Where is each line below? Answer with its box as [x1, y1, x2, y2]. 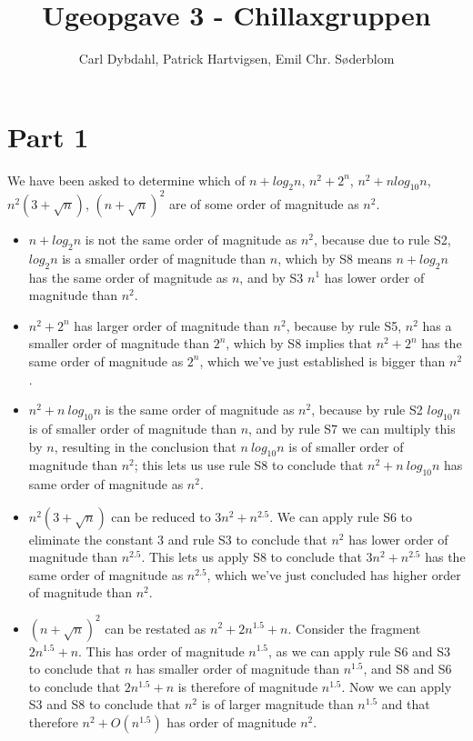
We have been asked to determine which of [7, 170, 246, 189]
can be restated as [105, 618, 206, 637]
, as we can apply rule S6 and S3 [268, 641, 451, 660]
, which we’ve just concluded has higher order [206, 565, 461, 584]
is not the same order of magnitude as [85, 229, 297, 248]
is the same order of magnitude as [105, 400, 295, 419]
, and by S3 [239, 267, 304, 286]
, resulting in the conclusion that [54, 436, 236, 456]
